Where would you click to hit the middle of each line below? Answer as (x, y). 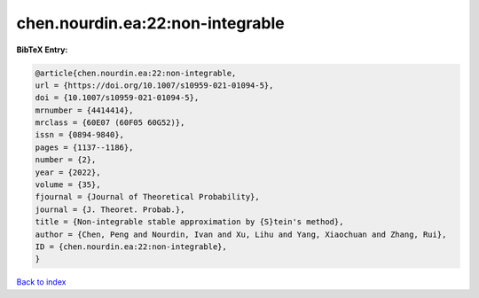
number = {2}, (66, 160)
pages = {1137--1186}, (84, 147)
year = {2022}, (68, 172)
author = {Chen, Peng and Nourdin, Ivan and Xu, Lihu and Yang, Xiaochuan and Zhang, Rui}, (241, 234)
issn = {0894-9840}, (79, 135)
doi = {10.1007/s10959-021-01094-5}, (117, 98)
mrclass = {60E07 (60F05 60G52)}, (110, 123)
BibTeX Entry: (42, 50)
